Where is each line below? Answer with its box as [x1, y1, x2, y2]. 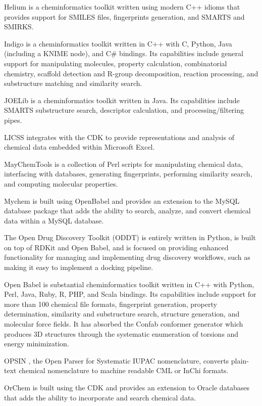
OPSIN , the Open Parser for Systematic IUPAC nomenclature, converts [4, 355, 229, 366]
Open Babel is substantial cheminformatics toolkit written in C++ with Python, [4, 279, 254, 289]
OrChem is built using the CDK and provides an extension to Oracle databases [4, 382, 250, 392]
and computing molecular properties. [4, 178, 118, 189]
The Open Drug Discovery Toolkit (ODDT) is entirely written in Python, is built [4, 232, 256, 243]
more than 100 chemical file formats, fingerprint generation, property [4, 298, 217, 309]
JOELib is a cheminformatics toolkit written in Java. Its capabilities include [4, 95, 240, 105]
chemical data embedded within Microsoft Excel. [4, 142, 155, 152]
